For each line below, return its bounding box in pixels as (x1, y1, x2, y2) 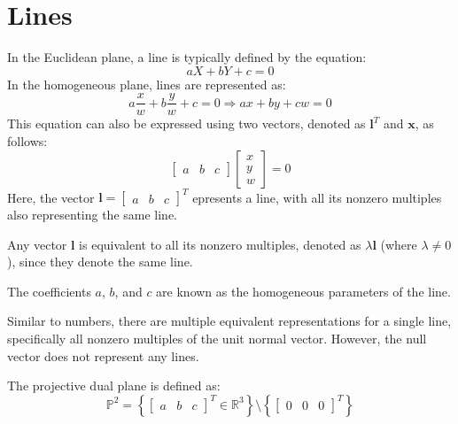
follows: (7, 131, 48, 150)
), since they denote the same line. (7, 252, 193, 271)
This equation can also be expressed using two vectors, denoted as (7, 114, 366, 133)
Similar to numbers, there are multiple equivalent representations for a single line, (7, 312, 452, 330)
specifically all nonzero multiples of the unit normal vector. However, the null (7, 329, 427, 348)
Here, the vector (7, 188, 95, 206)
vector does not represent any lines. (7, 346, 199, 365)
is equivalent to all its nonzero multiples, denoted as (79, 235, 361, 253)
